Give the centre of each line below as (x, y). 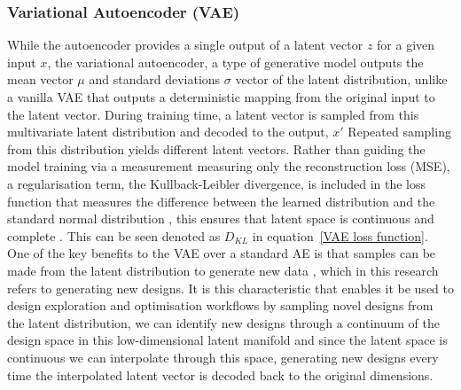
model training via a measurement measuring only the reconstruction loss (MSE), (229, 166)
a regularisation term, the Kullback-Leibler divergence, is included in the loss (217, 183)
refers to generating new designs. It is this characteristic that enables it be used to (230, 288)
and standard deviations (155, 79)
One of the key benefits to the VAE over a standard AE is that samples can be (222, 253)
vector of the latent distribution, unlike (341, 79)
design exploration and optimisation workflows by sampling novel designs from (220, 305)
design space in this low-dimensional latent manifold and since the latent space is (227, 340)
